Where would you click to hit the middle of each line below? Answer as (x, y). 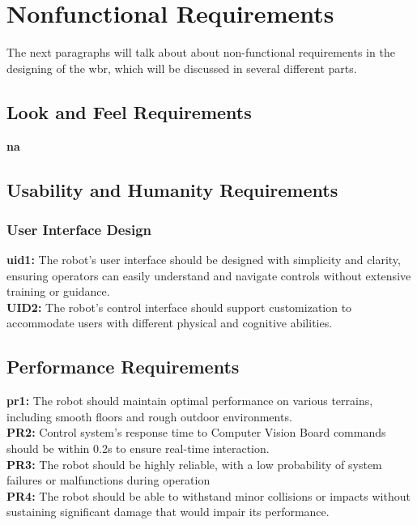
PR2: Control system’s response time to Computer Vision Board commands (196, 432)
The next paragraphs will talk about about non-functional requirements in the (201, 52)
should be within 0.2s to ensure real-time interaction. (138, 448)
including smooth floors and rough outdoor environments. (149, 416)
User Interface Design (79, 229)
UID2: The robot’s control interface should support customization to (179, 307)
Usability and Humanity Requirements (172, 189)
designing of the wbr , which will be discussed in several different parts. (182, 68)
